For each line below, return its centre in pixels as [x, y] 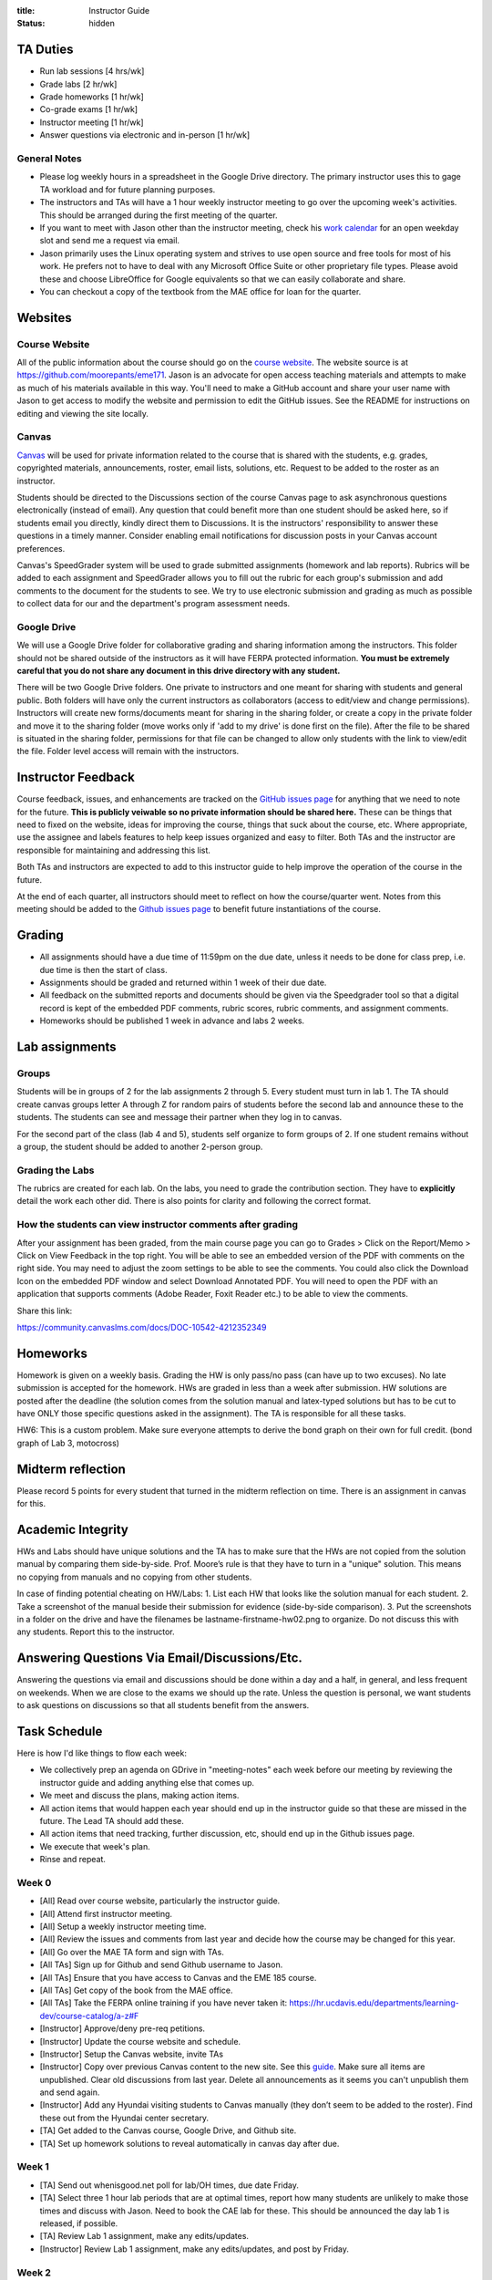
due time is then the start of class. [103, 969]
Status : [31, 24]
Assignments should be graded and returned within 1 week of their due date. [183, 983]
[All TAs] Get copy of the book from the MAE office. [136, 1990]
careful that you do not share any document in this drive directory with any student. [179, 670]
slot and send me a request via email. [110, 241]
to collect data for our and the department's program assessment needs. [154, 604]
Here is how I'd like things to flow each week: [102, 1753]
